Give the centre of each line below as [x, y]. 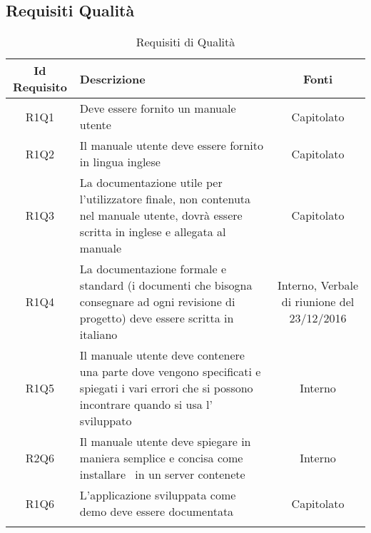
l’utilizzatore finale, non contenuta [165, 199]
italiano [98, 335]
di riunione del [318, 302]
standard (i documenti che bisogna [166, 285]
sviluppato [106, 421]
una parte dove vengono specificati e [170, 372]
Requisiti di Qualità [185, 42]
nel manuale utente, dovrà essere [161, 215]
